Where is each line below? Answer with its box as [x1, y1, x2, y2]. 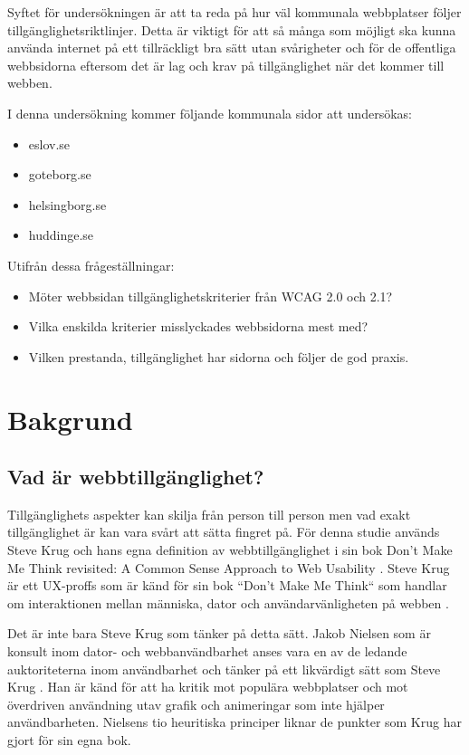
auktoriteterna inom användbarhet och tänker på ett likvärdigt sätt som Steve [7, 659, 441, 678]
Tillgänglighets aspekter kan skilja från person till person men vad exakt [7, 504, 411, 523]
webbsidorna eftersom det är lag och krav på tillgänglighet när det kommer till [7, 55, 445, 74]
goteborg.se [28, 165, 91, 184]
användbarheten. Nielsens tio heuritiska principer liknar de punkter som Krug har [7, 712, 462, 731]
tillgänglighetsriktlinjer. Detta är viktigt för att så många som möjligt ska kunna [7, 20, 456, 39]
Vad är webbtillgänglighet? [7, 463, 264, 491]
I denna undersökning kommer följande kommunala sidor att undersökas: [7, 103, 412, 122]
